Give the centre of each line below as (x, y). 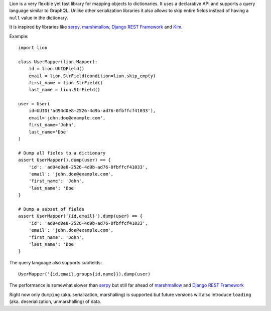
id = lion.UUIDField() (56, 69)
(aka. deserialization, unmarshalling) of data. (55, 301)
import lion (33, 47)
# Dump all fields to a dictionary (62, 153)
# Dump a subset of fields (51, 209)
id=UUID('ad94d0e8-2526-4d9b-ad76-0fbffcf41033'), (92, 111)
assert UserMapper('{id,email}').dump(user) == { (81, 216)
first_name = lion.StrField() (65, 83)
